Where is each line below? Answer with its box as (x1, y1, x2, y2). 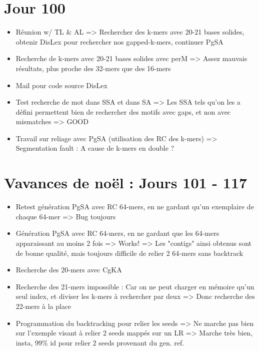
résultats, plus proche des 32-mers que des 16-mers (15, 63, 171, 73)
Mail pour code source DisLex (15, 80, 107, 90)
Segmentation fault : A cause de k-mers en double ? (15, 143, 174, 153)
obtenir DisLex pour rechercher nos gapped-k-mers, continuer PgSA (15, 36, 223, 47)
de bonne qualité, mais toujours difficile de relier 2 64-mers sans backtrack (15, 247, 243, 258)
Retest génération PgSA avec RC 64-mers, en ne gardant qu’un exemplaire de (15, 201, 254, 212)
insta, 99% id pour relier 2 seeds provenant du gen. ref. (15, 337, 184, 347)
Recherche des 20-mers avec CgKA (15, 264, 122, 275)
